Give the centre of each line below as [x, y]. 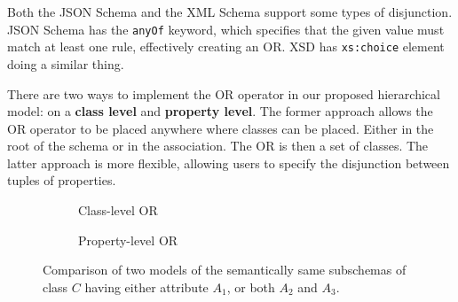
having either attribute [146, 287]
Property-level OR [128, 240]
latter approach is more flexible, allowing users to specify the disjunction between [229, 163]
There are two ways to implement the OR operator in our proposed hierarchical [224, 93]
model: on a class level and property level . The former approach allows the [220, 111]
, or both [251, 287]
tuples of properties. [62, 180]
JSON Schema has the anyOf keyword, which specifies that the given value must [226, 29]
